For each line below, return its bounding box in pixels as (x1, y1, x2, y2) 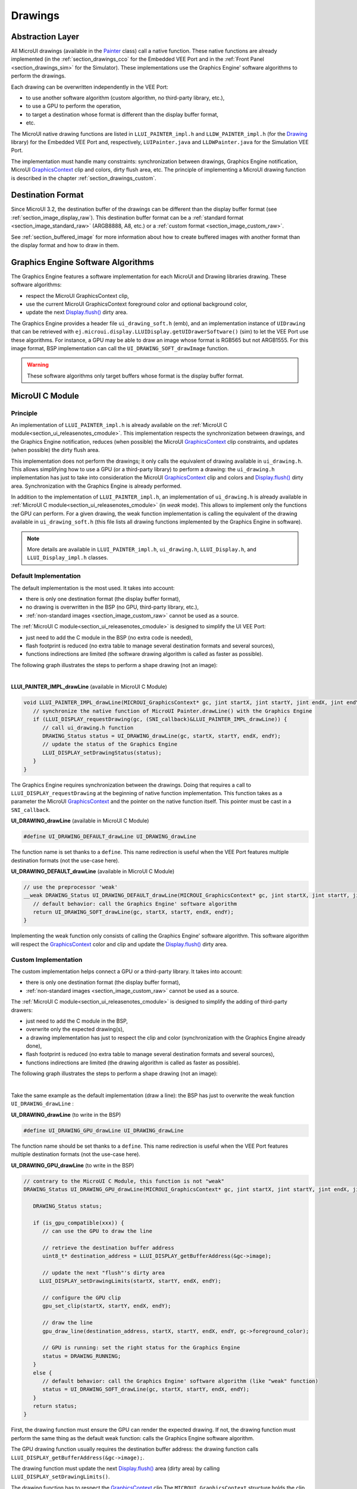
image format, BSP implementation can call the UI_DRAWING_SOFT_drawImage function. (11, 345, 229, 352)
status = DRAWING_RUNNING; (42, 1353, 121, 1359)
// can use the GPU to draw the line (42, 1228, 153, 1234)
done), (26, 1042, 42, 1049)
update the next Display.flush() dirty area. (26, 309, 128, 316)
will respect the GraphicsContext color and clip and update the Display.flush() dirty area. (11, 940, 228, 948)
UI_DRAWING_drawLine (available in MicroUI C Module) (11, 817, 149, 824)
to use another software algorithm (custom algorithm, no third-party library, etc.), (26, 94, 225, 101)
